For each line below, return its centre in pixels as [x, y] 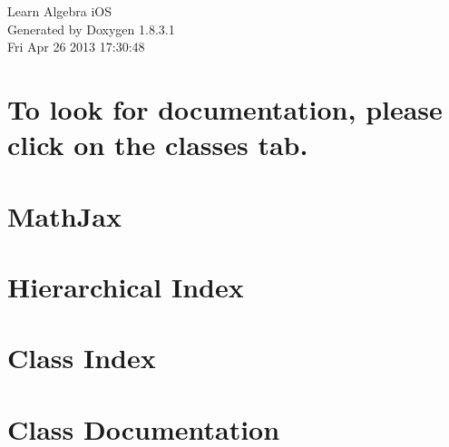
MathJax [64, 215]
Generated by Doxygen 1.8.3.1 [91, 29]
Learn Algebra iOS [60, 11]
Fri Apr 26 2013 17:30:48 [76, 47]
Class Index [82, 358]
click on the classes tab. [158, 145]
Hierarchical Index [126, 286]
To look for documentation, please [225, 108]
